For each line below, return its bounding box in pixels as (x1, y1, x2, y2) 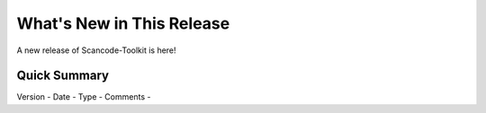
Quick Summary (16, 68, 110, 83)
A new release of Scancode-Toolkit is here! (16, 45, 176, 56)
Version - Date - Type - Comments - (16, 91, 151, 102)
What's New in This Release (16, 13, 230, 33)
